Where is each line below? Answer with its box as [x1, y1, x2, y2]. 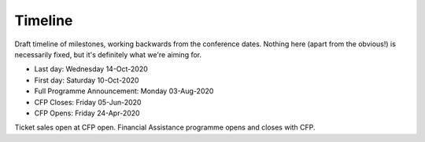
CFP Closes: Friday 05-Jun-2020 [34, 97, 142, 107]
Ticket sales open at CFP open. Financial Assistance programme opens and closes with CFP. [14, 122, 316, 133]
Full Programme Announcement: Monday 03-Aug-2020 [34, 86, 214, 96]
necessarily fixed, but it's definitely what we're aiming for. [14, 49, 202, 59]
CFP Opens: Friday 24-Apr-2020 [34, 108, 141, 118]
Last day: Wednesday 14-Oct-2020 [34, 64, 149, 74]
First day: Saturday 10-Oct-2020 [34, 75, 139, 85]
